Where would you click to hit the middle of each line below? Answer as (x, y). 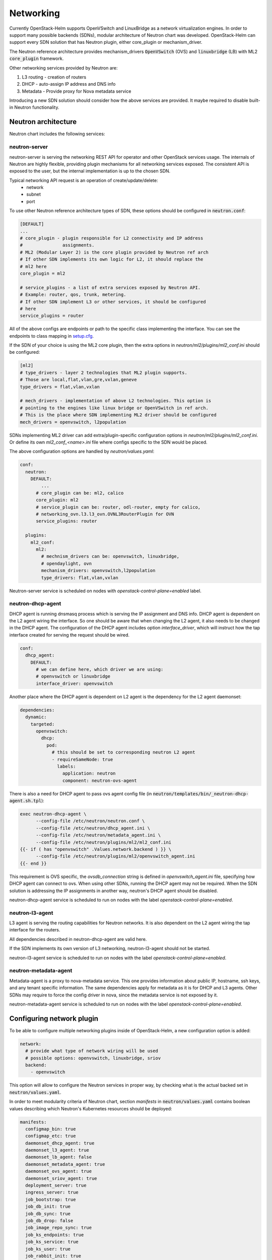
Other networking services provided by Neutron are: (63, 68)
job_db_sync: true (48, 1214)
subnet (34, 195)
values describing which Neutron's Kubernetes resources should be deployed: (91, 1108)
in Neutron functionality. (34, 107)
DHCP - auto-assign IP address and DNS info (69, 84)
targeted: (43, 724)
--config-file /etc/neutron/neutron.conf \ (90, 821)
